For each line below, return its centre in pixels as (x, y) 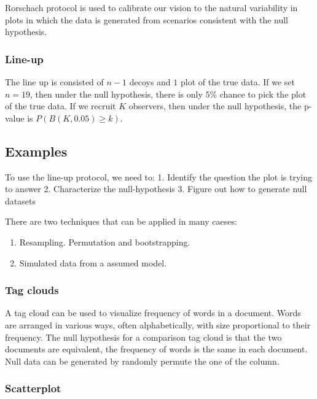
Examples (36, 151)
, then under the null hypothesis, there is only (116, 94)
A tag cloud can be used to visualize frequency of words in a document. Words (153, 313)
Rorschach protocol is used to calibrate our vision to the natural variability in (151, 7)
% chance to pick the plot (258, 94)
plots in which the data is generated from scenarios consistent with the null (147, 19)
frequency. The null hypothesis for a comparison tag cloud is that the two (143, 337)
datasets (20, 200)
